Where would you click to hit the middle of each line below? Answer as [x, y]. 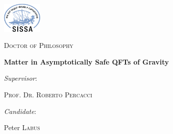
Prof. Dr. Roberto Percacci [48, 95]
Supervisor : [21, 78]
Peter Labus [22, 127]
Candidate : [20, 111]
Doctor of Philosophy [39, 45]
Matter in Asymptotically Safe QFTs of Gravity [86, 61]
